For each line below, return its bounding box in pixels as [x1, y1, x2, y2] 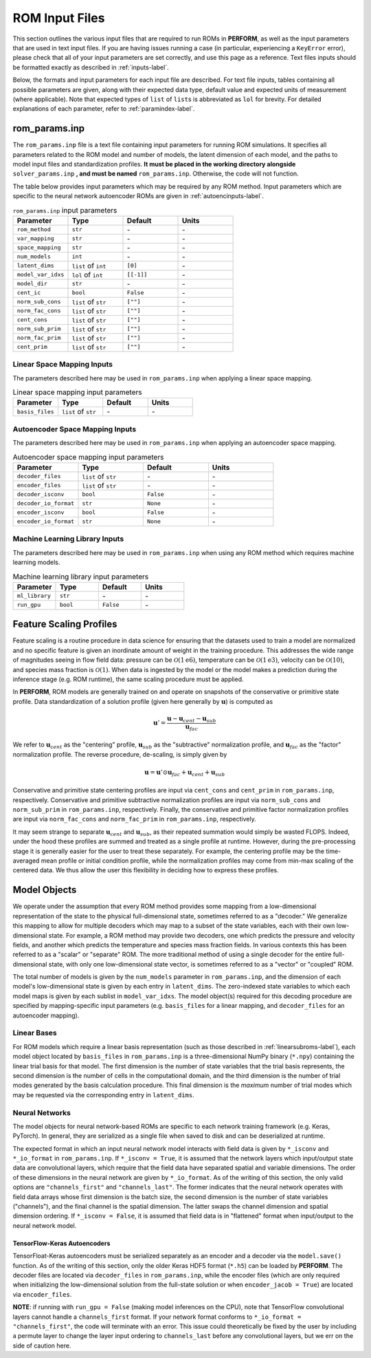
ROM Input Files [12, 10, 105, 25]
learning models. [12, 558, 60, 567]
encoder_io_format [16, 518, 75, 526]
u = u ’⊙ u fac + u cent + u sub [144, 768, 225, 777]
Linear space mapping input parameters [12, 387, 142, 397]
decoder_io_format [16, 499, 75, 507]
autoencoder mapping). [12, 1011, 80, 1020]
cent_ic [16, 289, 41, 297]
